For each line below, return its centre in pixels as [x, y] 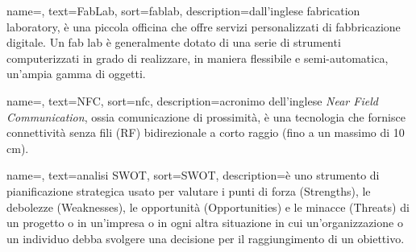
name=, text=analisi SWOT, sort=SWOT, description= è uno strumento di [193, 175]
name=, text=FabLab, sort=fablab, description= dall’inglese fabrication [183, 10]
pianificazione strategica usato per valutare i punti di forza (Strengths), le [189, 190]
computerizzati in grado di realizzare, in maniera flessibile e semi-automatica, [198, 58]
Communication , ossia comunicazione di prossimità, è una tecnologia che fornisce [206, 116]
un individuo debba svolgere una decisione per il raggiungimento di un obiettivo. [206, 238]
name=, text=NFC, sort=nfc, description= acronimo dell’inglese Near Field [192, 100]
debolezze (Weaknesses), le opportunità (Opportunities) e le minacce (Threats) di [208, 207]
